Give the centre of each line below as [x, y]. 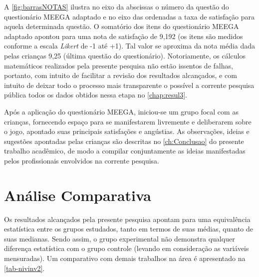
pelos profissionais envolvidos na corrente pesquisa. [82, 160]
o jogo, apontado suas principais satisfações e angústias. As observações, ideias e [127, 131]
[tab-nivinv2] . [24, 268]
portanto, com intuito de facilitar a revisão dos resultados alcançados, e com [121, 75]
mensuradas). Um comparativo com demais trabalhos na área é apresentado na [125, 258]
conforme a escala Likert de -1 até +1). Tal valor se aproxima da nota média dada [130, 46]
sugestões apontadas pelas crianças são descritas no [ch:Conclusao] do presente [124, 141]
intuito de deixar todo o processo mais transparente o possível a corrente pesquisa [129, 85]
